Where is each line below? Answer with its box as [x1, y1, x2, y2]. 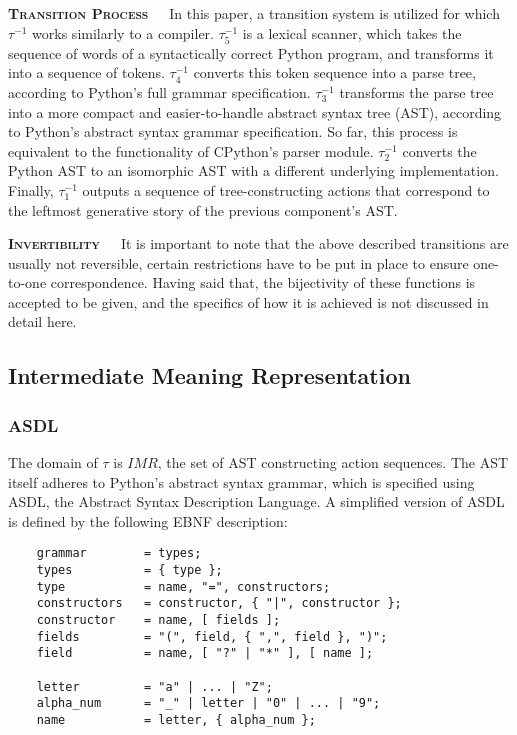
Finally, [8, 179, 54, 200]
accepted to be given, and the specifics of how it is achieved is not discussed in [8, 291, 489, 312]
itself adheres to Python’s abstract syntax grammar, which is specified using [8, 471, 475, 492]
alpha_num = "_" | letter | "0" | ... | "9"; [36, 696, 381, 711]
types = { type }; [36, 563, 223, 578]
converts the [402, 140, 477, 161]
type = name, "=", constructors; [36, 579, 331, 594]
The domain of [8, 452, 98, 473]
